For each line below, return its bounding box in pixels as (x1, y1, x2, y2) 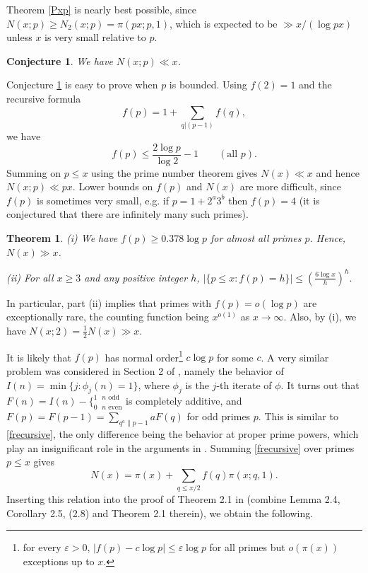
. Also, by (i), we (283, 309, 357, 324)
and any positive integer (84, 270, 188, 284)
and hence (316, 165, 360, 180)
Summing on (6, 165, 61, 180)
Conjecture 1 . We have (6, 53, 113, 68)
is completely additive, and (126, 393, 242, 408)
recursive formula (6, 91, 81, 105)
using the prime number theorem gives (91, 165, 258, 180)
